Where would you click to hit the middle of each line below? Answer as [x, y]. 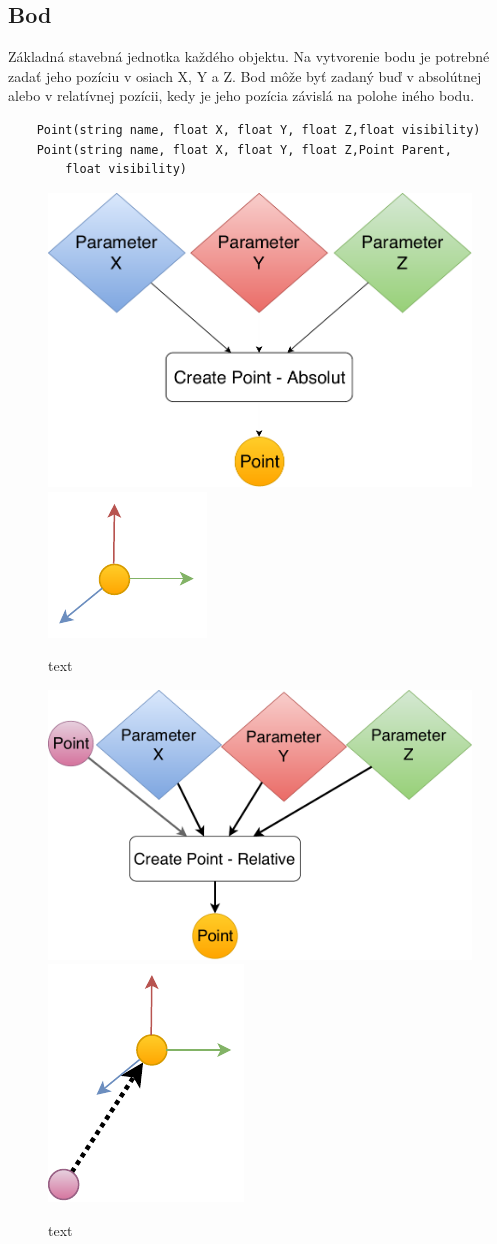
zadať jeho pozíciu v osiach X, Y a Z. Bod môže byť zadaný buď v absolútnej [245, 75]
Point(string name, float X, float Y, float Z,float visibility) [258, 129]
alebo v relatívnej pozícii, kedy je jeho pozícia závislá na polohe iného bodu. [241, 95]
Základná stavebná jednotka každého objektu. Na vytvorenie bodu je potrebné [249, 56]
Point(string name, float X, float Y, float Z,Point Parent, [244, 149]
